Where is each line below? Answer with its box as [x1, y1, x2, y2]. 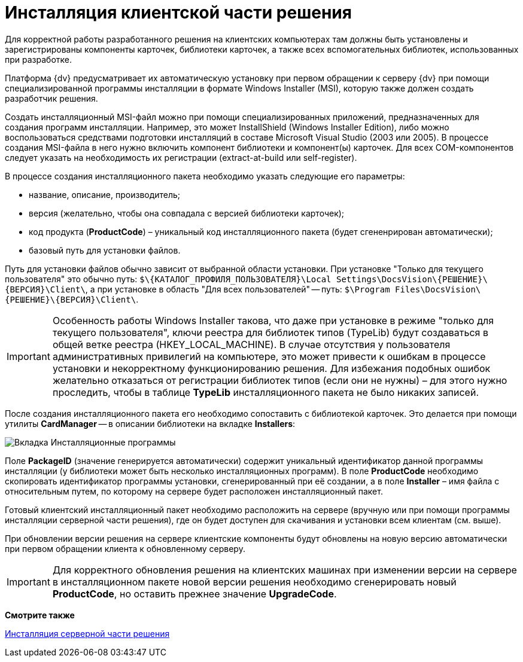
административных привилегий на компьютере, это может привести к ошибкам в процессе [52, 350, 486, 362]
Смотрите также [5, 609, 75, 620]
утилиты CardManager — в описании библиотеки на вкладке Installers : [5, 418, 296, 429]
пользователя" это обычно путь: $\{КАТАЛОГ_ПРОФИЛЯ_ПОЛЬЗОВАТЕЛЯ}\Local [5, 273, 332, 284]
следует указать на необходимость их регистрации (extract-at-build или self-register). [5, 152, 357, 163]
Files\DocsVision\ [395, 284, 481, 294]
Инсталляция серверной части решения [5, 628, 170, 639]
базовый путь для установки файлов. [29, 245, 181, 255]
